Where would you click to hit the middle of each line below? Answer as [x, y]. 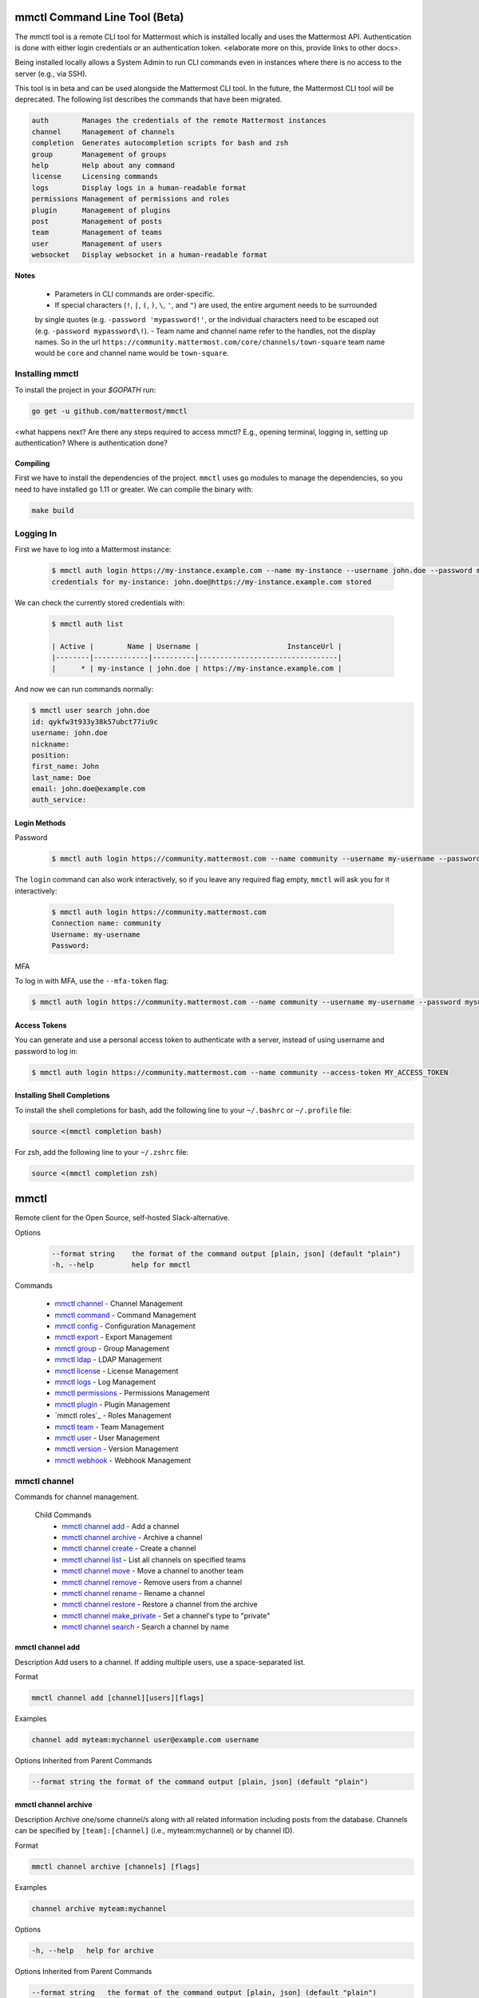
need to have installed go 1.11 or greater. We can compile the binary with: [134, 489]
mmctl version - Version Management [117, 1449]
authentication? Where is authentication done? [91, 443]
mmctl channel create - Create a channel [129, 1548]
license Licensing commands [95, 177]
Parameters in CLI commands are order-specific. [135, 294]
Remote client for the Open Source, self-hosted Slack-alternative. [123, 1218]
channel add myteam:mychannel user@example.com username [145, 1739]
